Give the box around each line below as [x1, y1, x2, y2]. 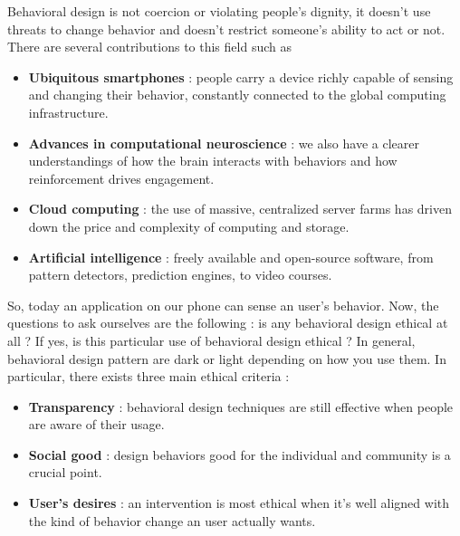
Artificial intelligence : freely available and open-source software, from [28, 247, 434, 266]
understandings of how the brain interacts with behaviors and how [28, 151, 398, 170]
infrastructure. [28, 102, 109, 121]
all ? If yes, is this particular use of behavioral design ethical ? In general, [7, 330, 416, 349]
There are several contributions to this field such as [7, 37, 292, 56]
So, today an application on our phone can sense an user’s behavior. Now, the [7, 295, 439, 314]
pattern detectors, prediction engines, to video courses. [28, 265, 332, 284]
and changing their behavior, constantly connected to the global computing [28, 85, 446, 104]
